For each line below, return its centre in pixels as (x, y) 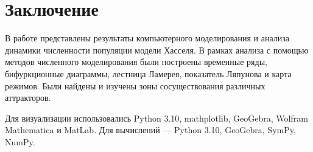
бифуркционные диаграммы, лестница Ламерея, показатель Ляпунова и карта (148, 73)
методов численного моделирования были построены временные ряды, (136, 62)
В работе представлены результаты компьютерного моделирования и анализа (147, 38)
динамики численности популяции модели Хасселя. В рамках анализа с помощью (157, 50)
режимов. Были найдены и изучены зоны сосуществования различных (135, 85)
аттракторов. (28, 98)
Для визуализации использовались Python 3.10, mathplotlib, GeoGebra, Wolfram (156, 118)
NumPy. (20, 141)
